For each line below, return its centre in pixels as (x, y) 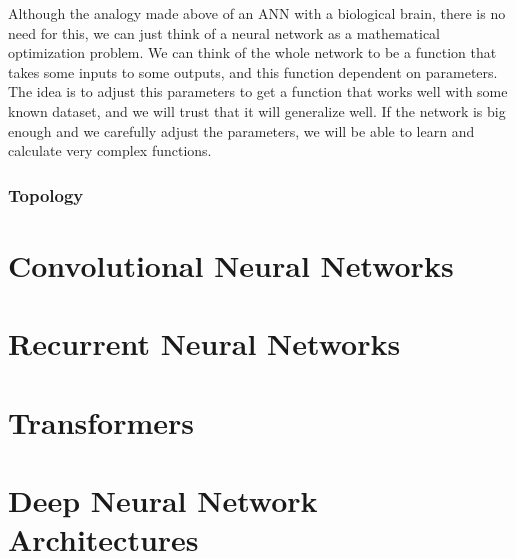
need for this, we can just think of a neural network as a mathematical (224, 32)
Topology (46, 194)
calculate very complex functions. (110, 150)
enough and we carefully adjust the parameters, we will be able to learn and (241, 130)
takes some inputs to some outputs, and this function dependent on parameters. (253, 71)
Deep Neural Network (163, 499)
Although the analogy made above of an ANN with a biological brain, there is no (257, 13)
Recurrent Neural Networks (204, 343)
